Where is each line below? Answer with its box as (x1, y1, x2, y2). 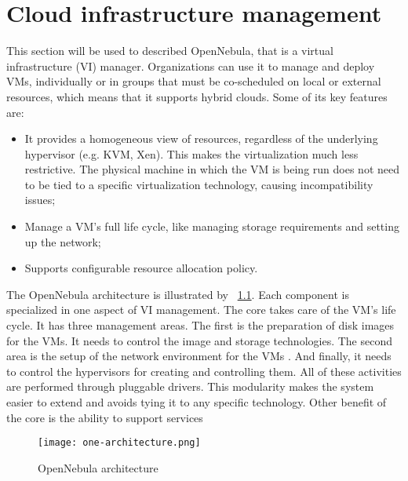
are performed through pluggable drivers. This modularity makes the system (6, 378, 374, 395)
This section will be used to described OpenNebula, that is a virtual (6, 42, 333, 59)
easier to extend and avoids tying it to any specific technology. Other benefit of (6, 394, 387, 410)
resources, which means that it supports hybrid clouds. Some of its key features (6, 88, 388, 104)
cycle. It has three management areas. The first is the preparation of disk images (6, 317, 395, 333)
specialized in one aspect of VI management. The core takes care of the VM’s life (6, 301, 396, 318)
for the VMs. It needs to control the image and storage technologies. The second (6, 332, 393, 348)
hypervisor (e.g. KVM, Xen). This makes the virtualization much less (24, 145, 359, 162)
